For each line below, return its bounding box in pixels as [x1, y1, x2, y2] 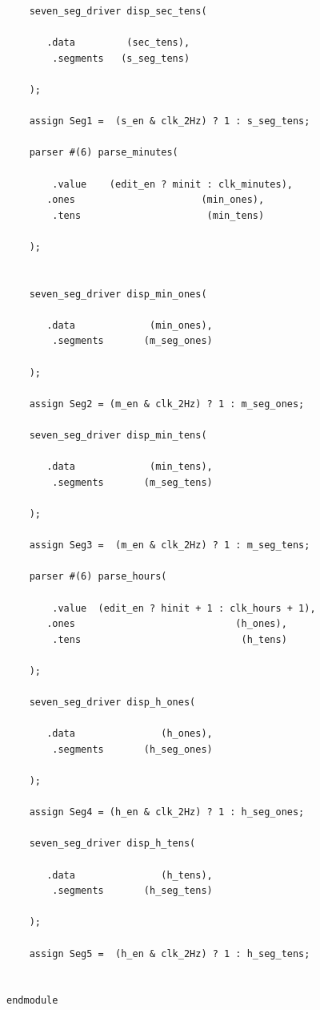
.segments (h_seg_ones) [52, 743, 213, 755]
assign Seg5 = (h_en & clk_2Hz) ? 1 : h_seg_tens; [29, 947, 310, 959]
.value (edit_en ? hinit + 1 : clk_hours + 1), [52, 602, 316, 614]
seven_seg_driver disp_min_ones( [29, 288, 207, 300]
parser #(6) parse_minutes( [29, 147, 178, 159]
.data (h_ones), [46, 728, 213, 740]
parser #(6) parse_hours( [29, 571, 167, 583]
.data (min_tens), [46, 461, 213, 473]
